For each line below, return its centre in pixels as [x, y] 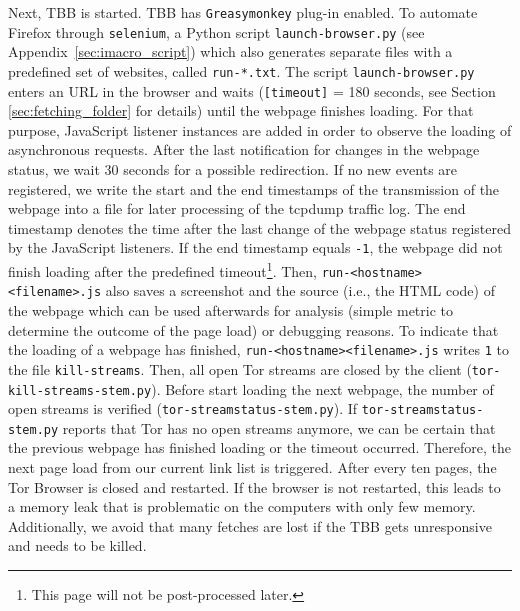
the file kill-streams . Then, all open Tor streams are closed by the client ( [240, 368]
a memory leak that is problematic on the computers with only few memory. [242, 506]
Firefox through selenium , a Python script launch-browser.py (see [216, 31]
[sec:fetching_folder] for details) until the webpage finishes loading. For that [241, 110]
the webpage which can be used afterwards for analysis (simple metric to [231, 310]
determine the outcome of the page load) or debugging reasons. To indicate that [253, 329]
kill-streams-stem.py [80, 390]
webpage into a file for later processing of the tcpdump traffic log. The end [237, 208]
